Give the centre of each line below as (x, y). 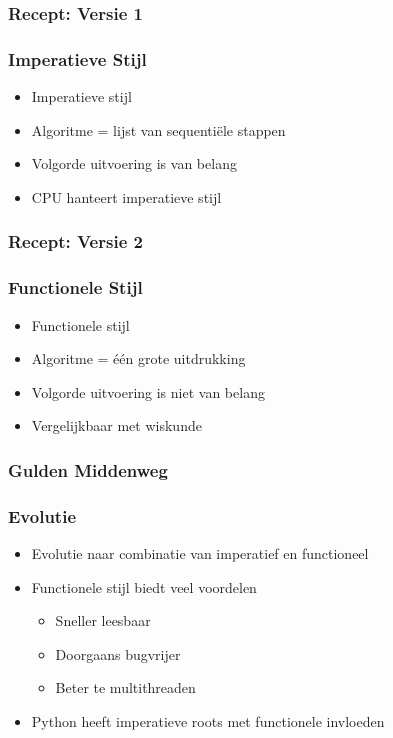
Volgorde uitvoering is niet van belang (148, 391)
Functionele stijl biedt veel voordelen (144, 586)
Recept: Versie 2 (75, 241)
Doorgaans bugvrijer (118, 653)
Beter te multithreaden (125, 687)
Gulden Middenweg (88, 469)
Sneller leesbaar (103, 620)
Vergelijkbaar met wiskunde (116, 425)
